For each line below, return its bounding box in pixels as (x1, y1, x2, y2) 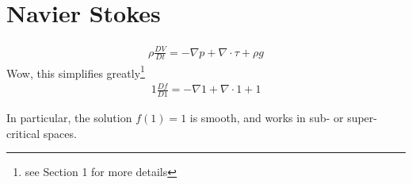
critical (6, 125, 40, 141)
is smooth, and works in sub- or (189, 109, 344, 126)
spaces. (43, 125, 77, 141)
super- (347, 109, 377, 126)
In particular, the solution (6, 109, 132, 126)
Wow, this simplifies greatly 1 (6, 62, 145, 81)
